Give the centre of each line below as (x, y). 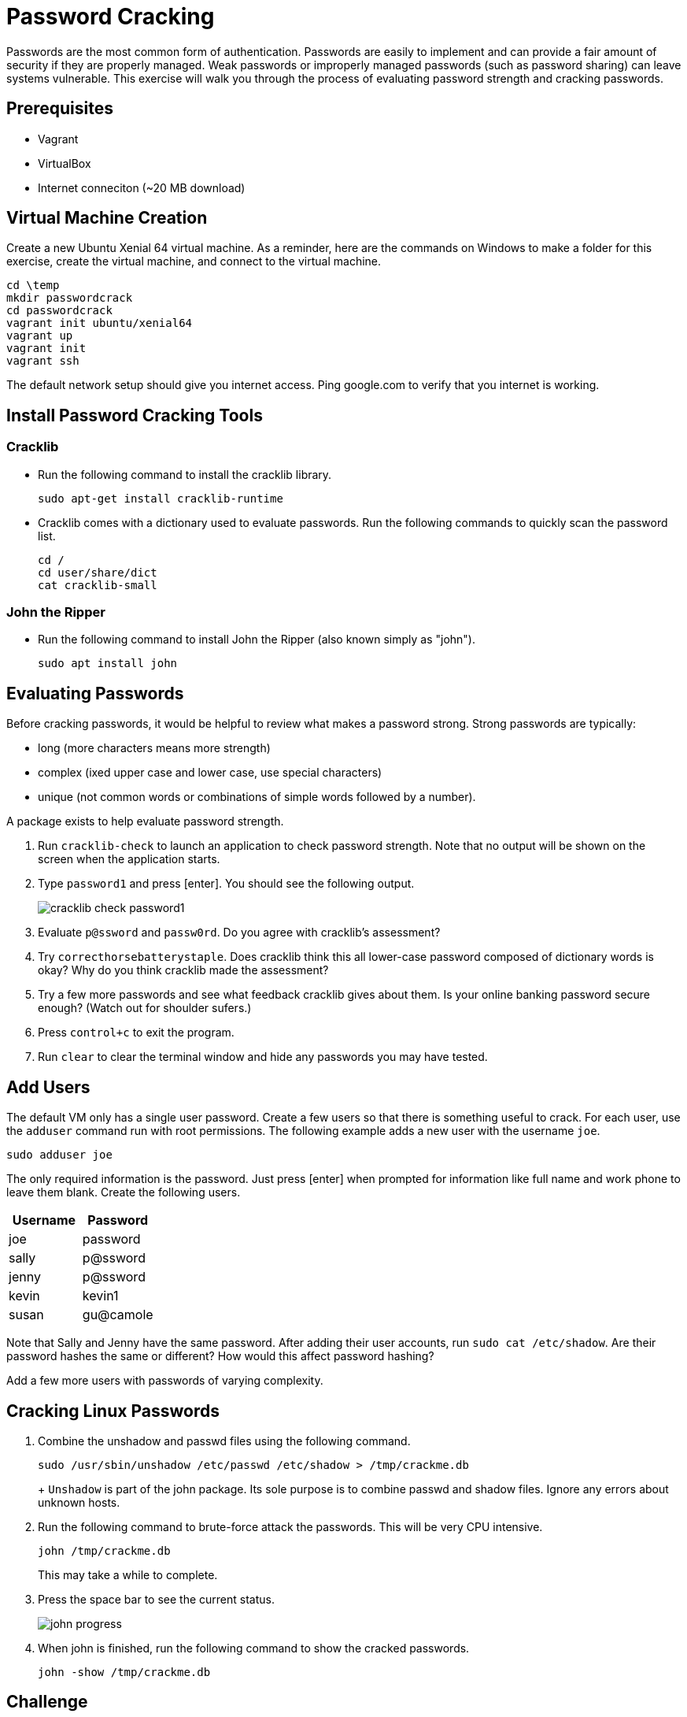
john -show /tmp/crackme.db (124, 1672)
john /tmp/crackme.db (104, 1550)
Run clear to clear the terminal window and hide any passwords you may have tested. (263, 1057)
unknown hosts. (79, 1502)
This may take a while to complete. (128, 1574)
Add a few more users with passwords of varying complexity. (165, 1381)
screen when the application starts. (129, 859)
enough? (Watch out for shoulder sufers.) (145, 1008)
